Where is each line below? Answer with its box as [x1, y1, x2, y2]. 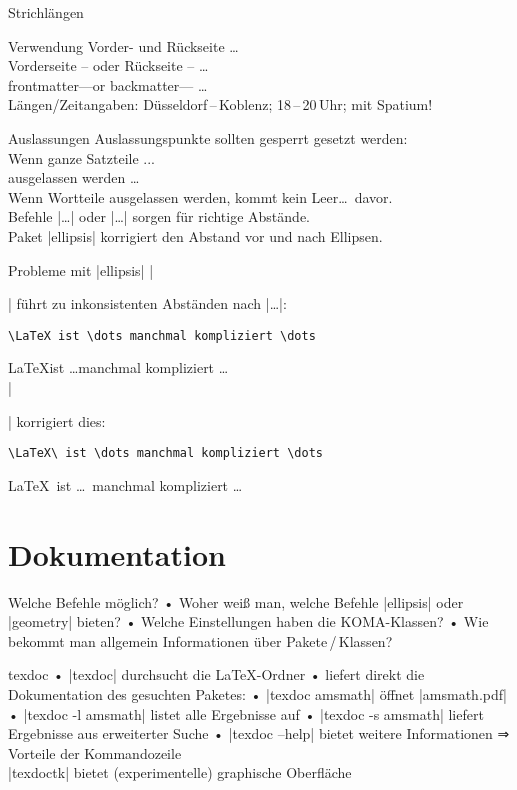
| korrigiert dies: [8, 410, 106, 431]
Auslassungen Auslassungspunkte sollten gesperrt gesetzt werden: [8, 127, 408, 148]
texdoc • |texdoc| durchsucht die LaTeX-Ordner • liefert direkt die [8, 664, 425, 685]
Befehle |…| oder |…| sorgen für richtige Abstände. [8, 206, 310, 227]
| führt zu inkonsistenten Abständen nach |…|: [8, 293, 287, 314]
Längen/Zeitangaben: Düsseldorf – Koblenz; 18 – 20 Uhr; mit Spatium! [8, 94, 433, 115]
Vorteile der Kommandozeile [8, 742, 182, 763]
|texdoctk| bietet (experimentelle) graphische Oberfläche [8, 762, 352, 783]
